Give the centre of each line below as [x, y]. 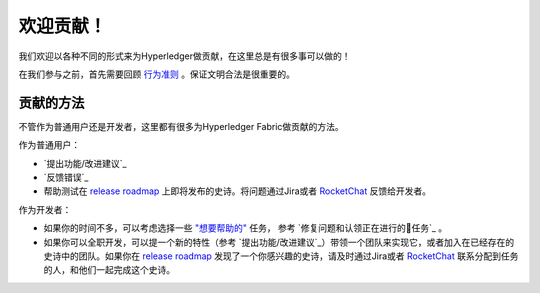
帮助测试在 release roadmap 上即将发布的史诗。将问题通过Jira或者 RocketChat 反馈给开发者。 [237, 191]
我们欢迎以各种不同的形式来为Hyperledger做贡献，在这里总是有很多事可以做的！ [184, 56]
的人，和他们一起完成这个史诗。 [109, 270]
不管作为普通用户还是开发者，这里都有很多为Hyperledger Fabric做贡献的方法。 [181, 126]
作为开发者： [45, 209]
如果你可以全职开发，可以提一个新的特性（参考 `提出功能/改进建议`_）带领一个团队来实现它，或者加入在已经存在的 [279, 242]
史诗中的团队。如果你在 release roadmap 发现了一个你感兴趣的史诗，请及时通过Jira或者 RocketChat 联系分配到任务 [281, 256]
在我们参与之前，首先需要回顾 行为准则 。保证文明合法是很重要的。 [156, 74]
